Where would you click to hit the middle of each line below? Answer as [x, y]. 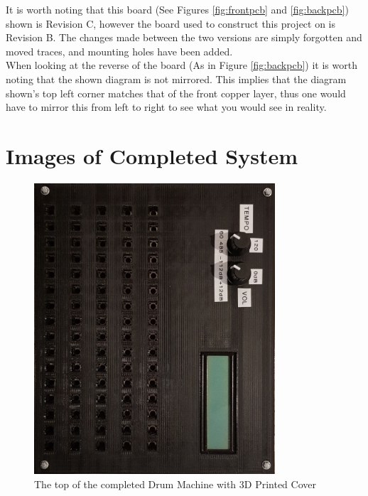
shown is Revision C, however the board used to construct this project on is [171, 23]
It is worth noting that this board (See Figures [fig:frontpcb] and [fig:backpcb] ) [177, 9]
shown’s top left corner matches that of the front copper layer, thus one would [176, 93]
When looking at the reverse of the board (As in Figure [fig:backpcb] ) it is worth [182, 65]
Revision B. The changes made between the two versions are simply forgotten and [184, 37]
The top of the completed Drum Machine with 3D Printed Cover [175, 484]
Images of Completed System [152, 155]
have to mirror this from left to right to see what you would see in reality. [166, 107]
